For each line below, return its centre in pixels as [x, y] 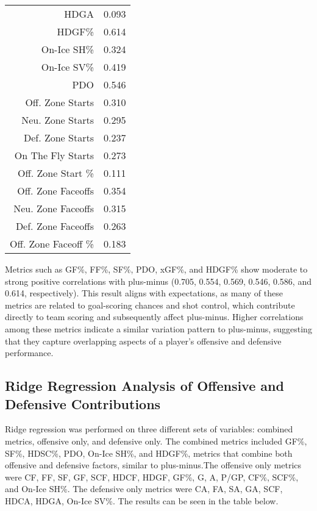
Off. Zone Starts [59, 102]
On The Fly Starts [54, 155]
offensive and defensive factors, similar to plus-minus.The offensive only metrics [153, 465]
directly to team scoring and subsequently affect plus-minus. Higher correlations [154, 317]
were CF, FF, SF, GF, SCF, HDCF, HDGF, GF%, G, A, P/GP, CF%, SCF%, [152, 477]
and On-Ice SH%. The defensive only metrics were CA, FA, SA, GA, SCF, [144, 489]
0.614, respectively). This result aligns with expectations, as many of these [144, 293]
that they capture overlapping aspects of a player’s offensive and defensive [143, 341]
